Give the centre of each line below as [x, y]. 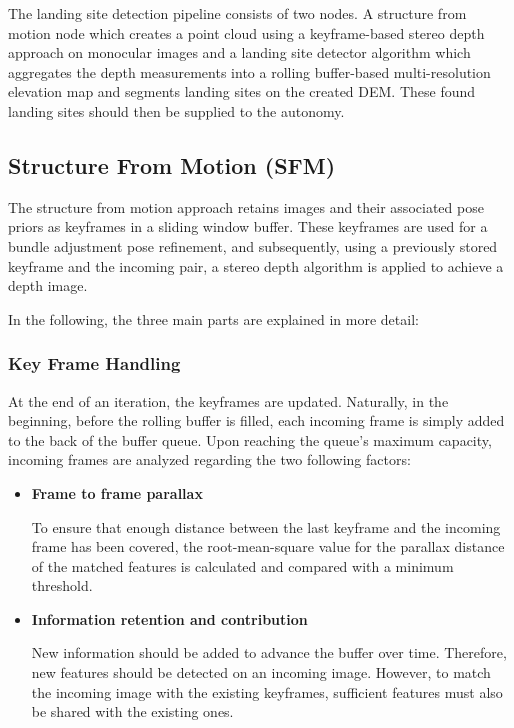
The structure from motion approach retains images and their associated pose [246, 206]
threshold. [62, 585]
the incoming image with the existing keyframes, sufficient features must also [267, 691]
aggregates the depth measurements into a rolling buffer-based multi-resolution [249, 71]
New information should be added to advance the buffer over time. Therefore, [269, 652]
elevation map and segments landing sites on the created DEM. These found [242, 91]
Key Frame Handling [94, 363]
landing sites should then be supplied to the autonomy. [176, 110]
